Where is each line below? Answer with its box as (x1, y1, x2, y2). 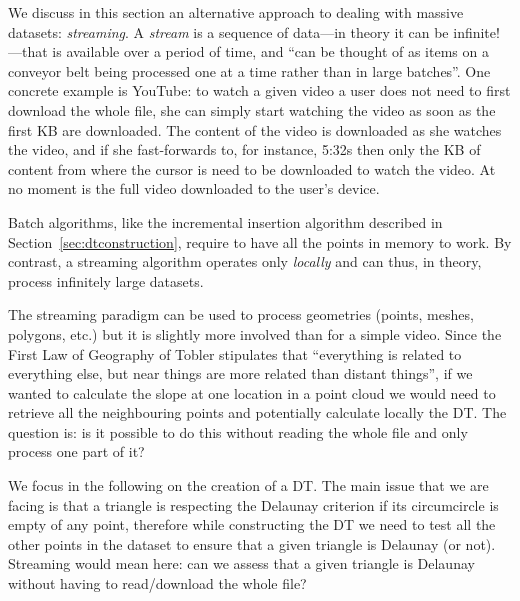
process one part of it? (8, 441, 145, 462)
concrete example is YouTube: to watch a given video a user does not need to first (8, 80, 511, 101)
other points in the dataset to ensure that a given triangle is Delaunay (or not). (8, 533, 496, 554)
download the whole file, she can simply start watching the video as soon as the (8, 99, 496, 120)
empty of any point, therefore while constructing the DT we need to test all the (8, 514, 496, 535)
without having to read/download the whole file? (8, 573, 307, 594)
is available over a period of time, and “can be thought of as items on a (52, 41, 489, 62)
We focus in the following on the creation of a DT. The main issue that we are (8, 475, 489, 496)
